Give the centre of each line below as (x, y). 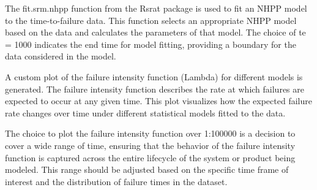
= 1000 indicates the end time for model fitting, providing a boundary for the (151, 44)
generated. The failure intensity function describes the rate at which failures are (155, 89)
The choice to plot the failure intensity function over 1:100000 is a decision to (150, 133)
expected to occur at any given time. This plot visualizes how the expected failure (158, 101)
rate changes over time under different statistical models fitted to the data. (145, 112)
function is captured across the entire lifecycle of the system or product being (150, 157)
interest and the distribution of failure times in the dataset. (116, 181)
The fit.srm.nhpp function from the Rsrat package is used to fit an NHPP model (156, 8)
